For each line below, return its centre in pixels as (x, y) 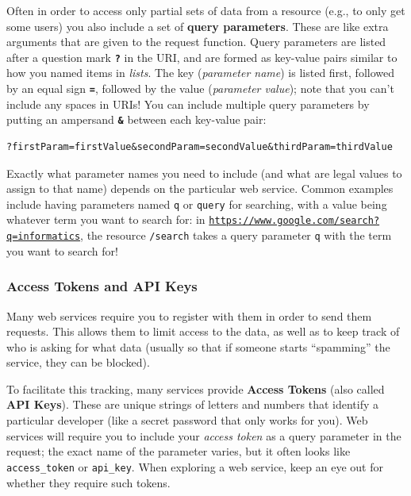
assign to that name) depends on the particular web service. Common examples (200, 188)
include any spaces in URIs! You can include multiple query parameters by (188, 104)
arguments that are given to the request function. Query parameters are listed (196, 42)
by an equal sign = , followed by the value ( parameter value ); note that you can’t (200, 88)
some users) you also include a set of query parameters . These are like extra (198, 26)
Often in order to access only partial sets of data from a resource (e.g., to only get (206, 10)
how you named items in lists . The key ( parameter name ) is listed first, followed (201, 73)
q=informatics (44, 237)
